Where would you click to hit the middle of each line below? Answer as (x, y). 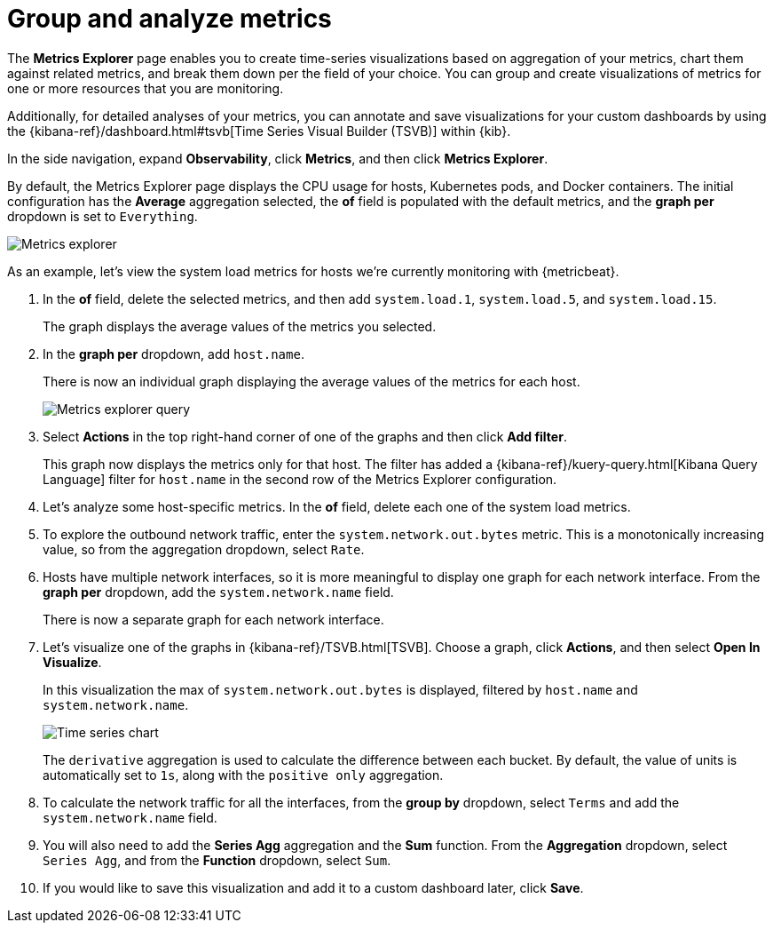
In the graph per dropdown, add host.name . (174, 354)
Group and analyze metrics (170, 19)
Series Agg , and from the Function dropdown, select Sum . (217, 860)
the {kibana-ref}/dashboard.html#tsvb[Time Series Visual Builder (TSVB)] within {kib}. (259, 131)
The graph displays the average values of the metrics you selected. (240, 326)
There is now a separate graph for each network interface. (213, 619)
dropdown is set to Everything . (103, 216)
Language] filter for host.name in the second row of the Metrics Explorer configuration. (300, 479)
